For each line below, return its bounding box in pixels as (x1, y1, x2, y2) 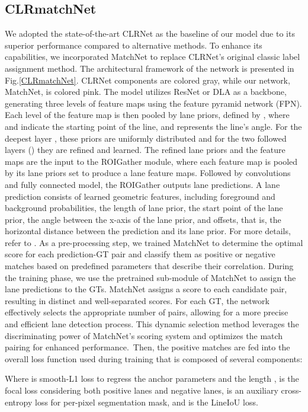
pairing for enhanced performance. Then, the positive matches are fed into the (5, 341, 290, 353)
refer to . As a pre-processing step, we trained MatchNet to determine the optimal (5, 236, 303, 248)
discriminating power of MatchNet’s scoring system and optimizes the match (5, 329, 283, 341)
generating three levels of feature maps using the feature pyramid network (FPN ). (5, 97, 302, 109)
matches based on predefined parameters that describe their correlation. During (5, 260, 294, 272)
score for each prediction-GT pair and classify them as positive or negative (5, 248, 275, 260)
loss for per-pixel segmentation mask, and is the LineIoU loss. (34, 395, 258, 408)
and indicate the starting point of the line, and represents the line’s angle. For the (5, 120, 302, 132)
